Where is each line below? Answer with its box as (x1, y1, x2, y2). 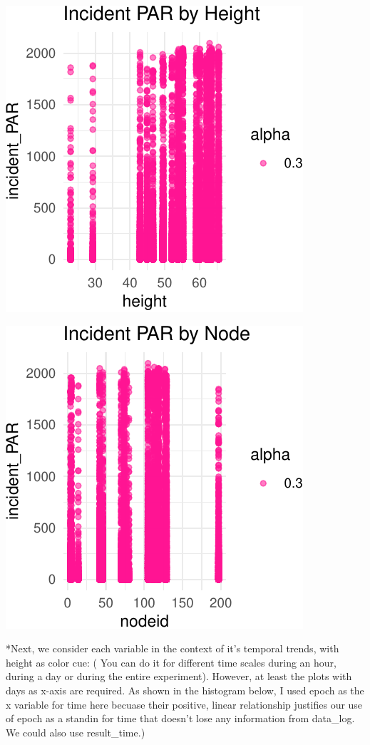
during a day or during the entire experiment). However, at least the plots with (6, 669, 352, 684)
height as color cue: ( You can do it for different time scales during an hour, (6, 654, 336, 669)
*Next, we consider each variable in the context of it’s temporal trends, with (6, 641, 339, 656)
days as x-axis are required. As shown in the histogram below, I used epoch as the (6, 682, 364, 697)
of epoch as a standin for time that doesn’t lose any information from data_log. (6, 711, 355, 726)
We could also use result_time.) (6, 724, 145, 739)
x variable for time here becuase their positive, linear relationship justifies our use (6, 697, 363, 711)
